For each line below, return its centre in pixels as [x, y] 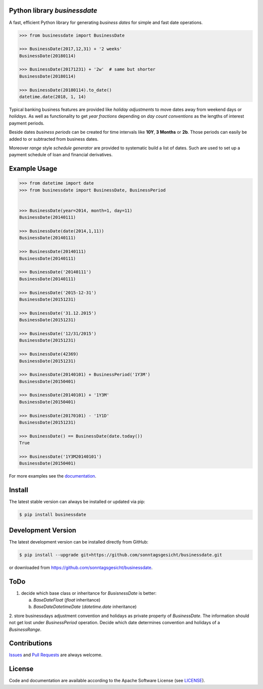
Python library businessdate [53, 10]
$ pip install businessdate [53, 515]
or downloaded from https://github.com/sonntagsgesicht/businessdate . [81, 567]
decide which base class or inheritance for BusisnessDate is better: [89, 593]
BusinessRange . [25, 629]
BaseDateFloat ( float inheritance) [67, 600]
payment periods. [27, 123]
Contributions [30, 643]
